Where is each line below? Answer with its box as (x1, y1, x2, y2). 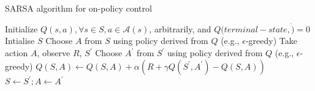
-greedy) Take (245, 34, 297, 47)
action (5, 46, 28, 59)
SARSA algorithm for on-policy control (5, 2, 152, 14)
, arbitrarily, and (149, 22, 211, 35)
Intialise (5, 34, 35, 47)
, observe (37, 46, 70, 59)
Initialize (5, 22, 38, 35)
